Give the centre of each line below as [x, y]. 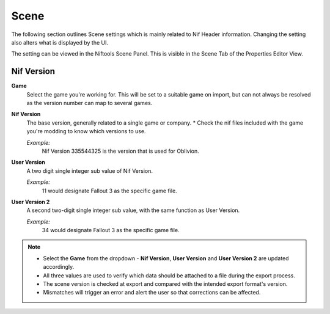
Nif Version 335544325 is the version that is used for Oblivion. [121, 151]
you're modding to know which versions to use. [86, 131]
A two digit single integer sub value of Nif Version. [90, 170]
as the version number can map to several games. [90, 103]
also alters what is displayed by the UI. [60, 42]
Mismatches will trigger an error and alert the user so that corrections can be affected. [152, 293]
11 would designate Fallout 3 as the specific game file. [109, 191]
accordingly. [59, 267]
